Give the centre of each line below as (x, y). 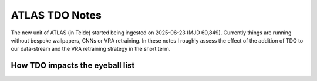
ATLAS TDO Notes (56, 15)
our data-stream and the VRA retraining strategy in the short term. (91, 49)
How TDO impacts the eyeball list (73, 66)
